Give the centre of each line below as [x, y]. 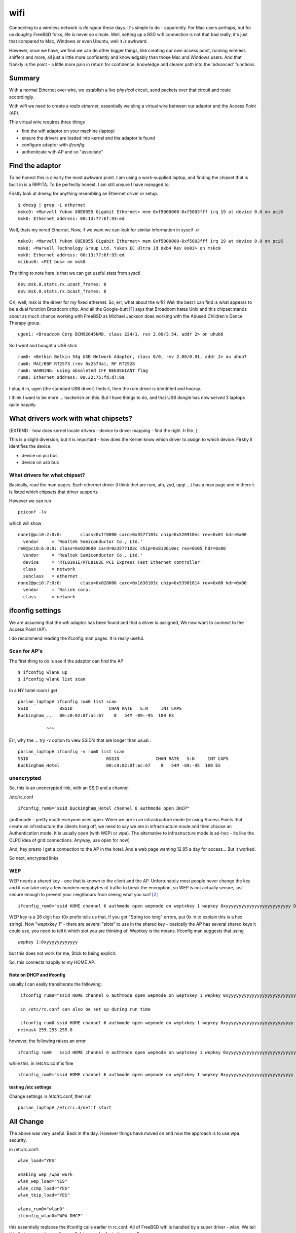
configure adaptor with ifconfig [53, 145]
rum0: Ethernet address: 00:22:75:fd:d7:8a [71, 378]
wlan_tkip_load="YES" [44, 1195]
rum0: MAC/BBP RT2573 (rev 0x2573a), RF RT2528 [76, 363]
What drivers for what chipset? [47, 475]
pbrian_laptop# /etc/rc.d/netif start [65, 1108]
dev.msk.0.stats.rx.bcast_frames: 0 [62, 291]
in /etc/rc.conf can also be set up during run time [85, 1009]
